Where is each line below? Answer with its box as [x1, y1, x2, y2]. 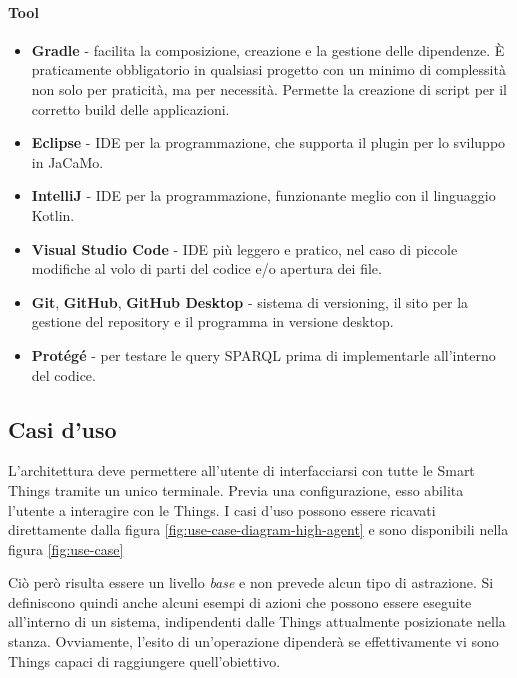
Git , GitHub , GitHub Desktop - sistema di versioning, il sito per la [31, 291, 469, 312]
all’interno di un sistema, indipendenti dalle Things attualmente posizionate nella [8, 611, 506, 632]
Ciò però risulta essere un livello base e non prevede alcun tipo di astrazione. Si [8, 572, 494, 593]
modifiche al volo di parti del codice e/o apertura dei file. [31, 258, 382, 279]
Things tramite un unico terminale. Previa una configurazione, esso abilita [8, 479, 464, 500]
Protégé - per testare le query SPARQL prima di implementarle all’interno [31, 344, 496, 365]
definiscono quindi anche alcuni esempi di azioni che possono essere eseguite [8, 591, 472, 612]
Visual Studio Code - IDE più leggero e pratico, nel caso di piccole [31, 238, 458, 259]
